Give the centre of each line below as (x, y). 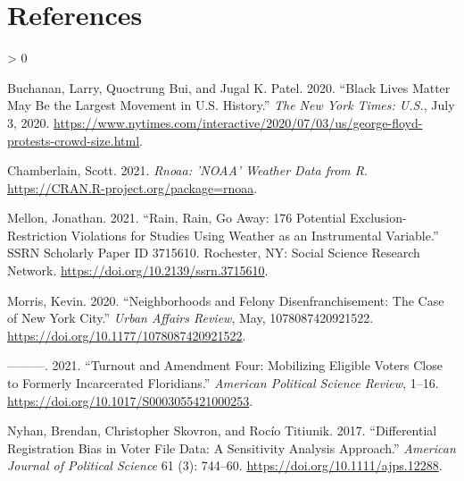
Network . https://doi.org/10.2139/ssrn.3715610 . (138, 270)
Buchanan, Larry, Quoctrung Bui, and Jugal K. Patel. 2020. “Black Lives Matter (229, 87)
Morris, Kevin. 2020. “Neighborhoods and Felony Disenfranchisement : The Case (226, 300)
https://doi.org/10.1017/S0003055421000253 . (130, 400)
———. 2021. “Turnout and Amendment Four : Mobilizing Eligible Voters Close (225, 365)
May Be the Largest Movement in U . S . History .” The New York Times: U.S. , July (231, 105)
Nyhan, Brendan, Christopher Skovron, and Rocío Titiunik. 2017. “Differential (222, 430)
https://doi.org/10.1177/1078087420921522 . (127, 335)
